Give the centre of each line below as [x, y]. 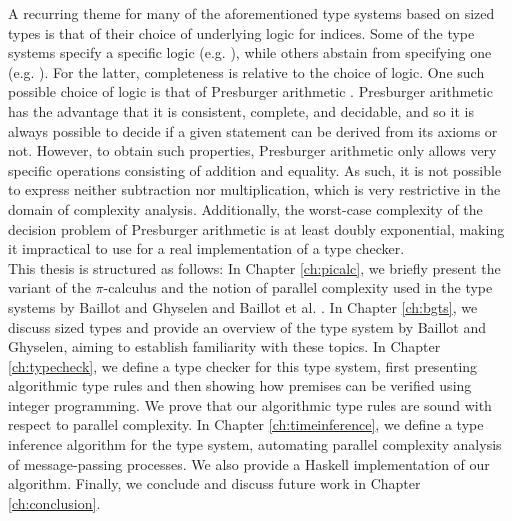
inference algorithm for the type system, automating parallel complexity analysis [255, 444]
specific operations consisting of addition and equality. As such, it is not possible [255, 169]
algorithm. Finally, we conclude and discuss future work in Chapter [214, 483]
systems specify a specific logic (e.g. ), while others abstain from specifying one [250, 52]
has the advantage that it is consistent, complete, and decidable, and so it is [241, 110]
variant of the [49, 287]
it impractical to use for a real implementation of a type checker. [206, 248]
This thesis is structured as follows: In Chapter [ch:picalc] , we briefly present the [254, 267]
